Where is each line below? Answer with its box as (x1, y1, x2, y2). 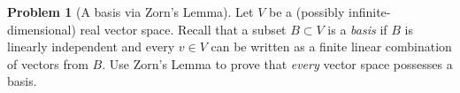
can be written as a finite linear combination (211, 37, 452, 56)
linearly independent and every (7, 37, 175, 56)
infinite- (348, 3, 391, 20)
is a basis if (327, 19, 387, 38)
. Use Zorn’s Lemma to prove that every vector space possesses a (102, 54, 453, 73)
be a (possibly (269, 3, 345, 20)
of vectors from (7, 54, 88, 73)
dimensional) (7, 19, 76, 38)
